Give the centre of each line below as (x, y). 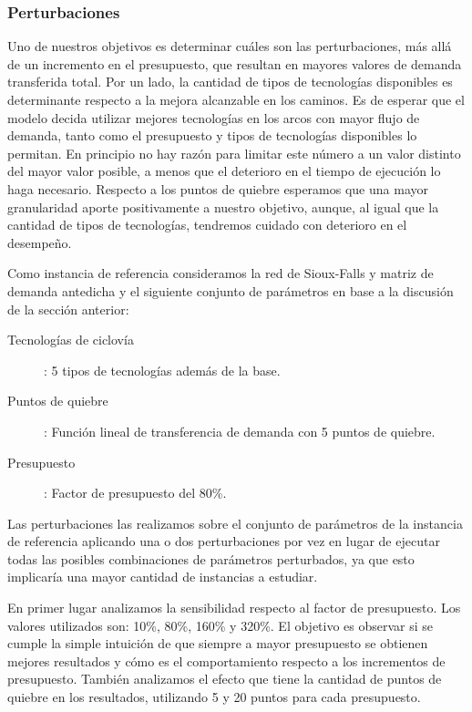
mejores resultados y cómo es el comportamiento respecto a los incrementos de (226, 660)
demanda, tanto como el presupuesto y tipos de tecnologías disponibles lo (212, 135)
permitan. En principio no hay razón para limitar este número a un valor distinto (234, 153)
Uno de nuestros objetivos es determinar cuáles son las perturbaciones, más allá (230, 46)
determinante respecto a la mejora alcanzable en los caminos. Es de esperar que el (236, 99)
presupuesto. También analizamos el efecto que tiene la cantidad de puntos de (225, 679)
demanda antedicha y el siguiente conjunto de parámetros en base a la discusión (231, 290)
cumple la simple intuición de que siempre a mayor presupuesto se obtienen (218, 643)
